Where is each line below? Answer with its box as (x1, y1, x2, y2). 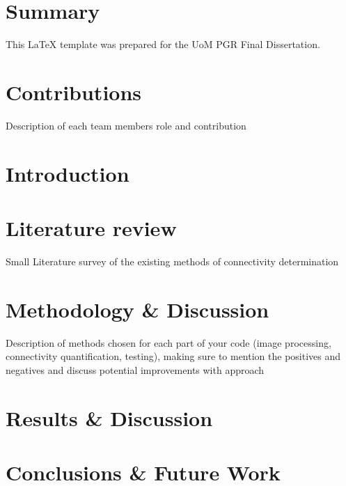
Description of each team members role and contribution (6, 118, 246, 132)
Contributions (6, 77, 142, 106)
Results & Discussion (6, 403, 213, 432)
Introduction (6, 159, 129, 187)
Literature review (6, 214, 177, 242)
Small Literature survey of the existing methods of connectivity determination (6, 253, 339, 268)
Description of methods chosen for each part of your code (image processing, (6, 335, 331, 350)
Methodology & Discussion (6, 295, 269, 323)
